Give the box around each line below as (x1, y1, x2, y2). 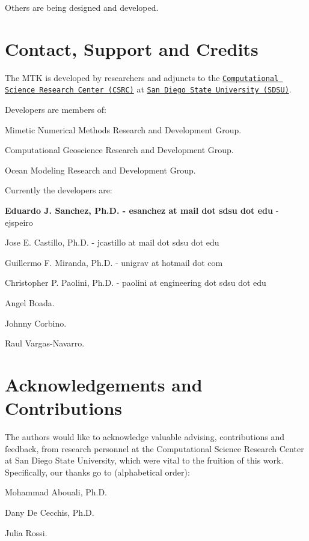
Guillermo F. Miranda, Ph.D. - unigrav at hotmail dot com (5, 256, 223, 268)
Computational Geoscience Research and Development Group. (5, 144, 234, 156)
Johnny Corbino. (5, 316, 67, 329)
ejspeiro (5, 216, 33, 228)
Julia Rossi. (5, 526, 47, 539)
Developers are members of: (5, 103, 106, 116)
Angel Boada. (5, 296, 55, 309)
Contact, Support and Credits (5, 36, 259, 61)
